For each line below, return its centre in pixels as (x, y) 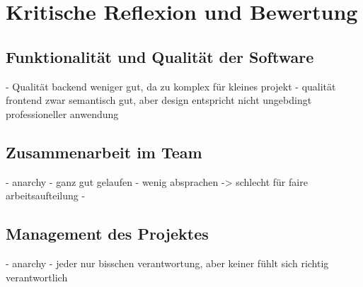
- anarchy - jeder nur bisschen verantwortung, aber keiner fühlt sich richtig (167, 263)
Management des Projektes (107, 234)
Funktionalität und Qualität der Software (160, 56)
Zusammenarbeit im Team (104, 152)
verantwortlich (37, 277)
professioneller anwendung (62, 113)
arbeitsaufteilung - (46, 195)
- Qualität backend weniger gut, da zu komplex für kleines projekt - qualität (171, 86)
